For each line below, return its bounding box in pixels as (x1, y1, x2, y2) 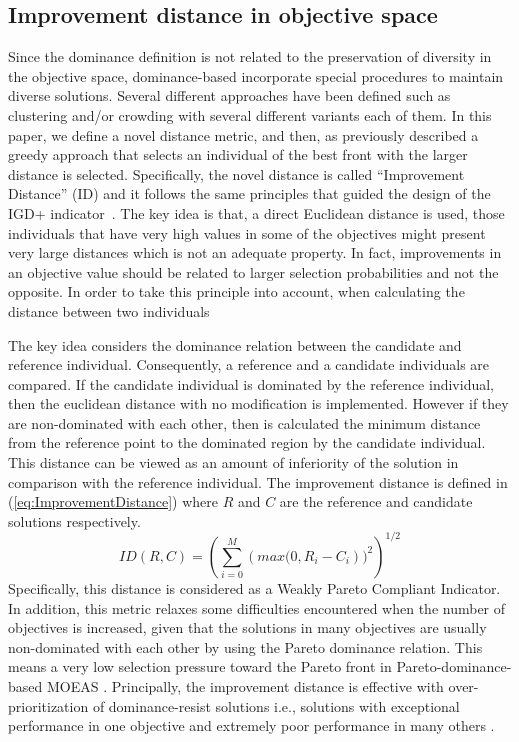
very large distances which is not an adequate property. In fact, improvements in (8, 242, 502, 263)
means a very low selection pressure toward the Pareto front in (8, 656, 392, 677)
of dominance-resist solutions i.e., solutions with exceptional (92, 695, 460, 716)
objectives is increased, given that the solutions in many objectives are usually (8, 617, 487, 638)
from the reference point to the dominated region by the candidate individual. (8, 432, 486, 453)
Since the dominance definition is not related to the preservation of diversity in (8, 46, 492, 67)
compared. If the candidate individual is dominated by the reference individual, (8, 373, 494, 394)
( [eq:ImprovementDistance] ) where (8, 491, 218, 512)
